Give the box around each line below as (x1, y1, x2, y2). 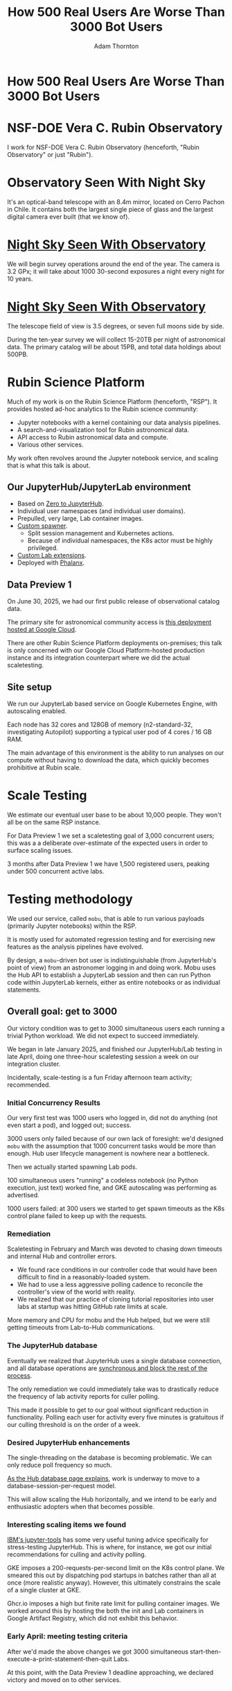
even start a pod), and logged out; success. (7, 1121, 132, 1129)
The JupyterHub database (7, 1341, 98, 1351)
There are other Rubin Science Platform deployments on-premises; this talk (7, 639, 222, 647)
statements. (7, 985, 42, 994)
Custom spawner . (17, 522, 68, 530)
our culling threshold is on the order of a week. (7, 1420, 141, 1428)
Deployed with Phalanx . (17, 558, 85, 567)
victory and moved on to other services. (7, 1675, 121, 1684)
